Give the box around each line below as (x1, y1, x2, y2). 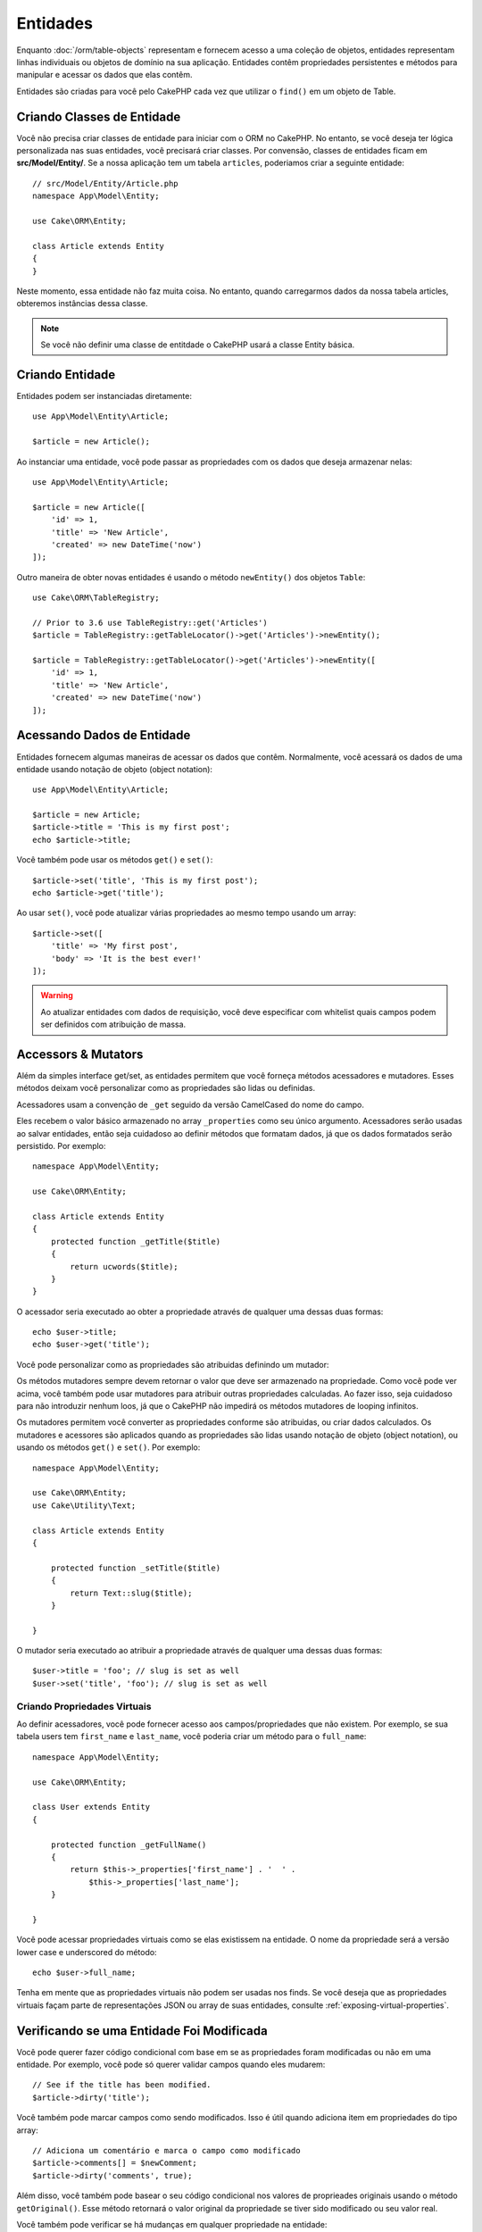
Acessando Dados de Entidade (16, 728, 191, 743)
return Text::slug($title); (70, 1587, 193, 1598)
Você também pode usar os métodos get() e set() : (16, 854, 213, 865)
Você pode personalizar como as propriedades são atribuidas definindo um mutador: (16, 1359, 329, 1370)
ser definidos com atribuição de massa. (40, 1019, 187, 1030)
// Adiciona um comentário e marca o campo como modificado (32, 2145, 301, 2156)
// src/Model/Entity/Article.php (32, 179, 179, 188)
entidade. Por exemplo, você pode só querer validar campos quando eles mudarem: (16, 2059, 326, 2070)
